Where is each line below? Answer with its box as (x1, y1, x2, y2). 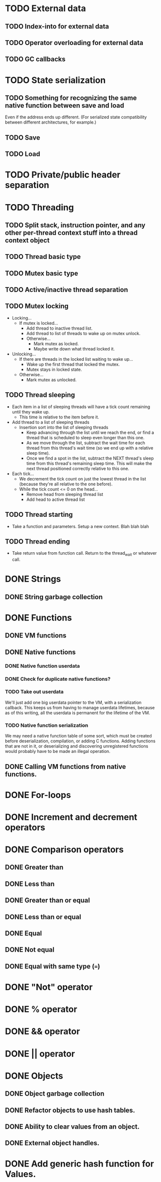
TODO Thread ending (5, 537, 70, 545)
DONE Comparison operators (5, 844, 124, 855)
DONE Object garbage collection (5, 1089, 105, 1098)
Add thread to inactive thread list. (26, 325, 93, 331)
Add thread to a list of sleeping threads (12, 419, 90, 425)
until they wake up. (12, 409, 50, 415)
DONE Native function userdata (5, 662, 80, 669)
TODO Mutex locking (5, 302, 69, 310)
